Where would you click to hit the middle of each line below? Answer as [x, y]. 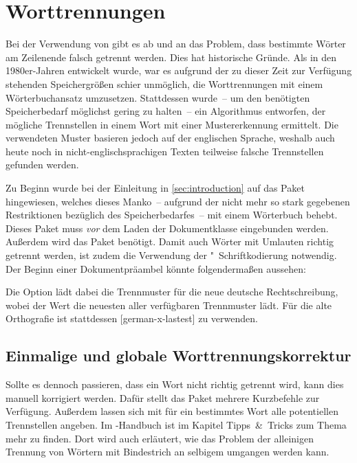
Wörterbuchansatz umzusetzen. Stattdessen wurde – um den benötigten [158, 97]
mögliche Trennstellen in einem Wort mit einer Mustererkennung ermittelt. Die [172, 124]
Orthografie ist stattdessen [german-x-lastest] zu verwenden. [132, 318]
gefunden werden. [42, 165]
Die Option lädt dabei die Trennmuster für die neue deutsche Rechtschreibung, [172, 292]
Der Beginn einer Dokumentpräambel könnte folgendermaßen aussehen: [156, 268]
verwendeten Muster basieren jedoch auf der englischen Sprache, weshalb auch [170, 138]
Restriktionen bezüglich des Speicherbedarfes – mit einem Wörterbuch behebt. [172, 215]
